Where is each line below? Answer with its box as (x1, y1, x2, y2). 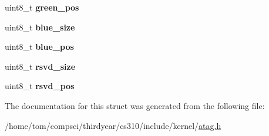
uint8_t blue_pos (5, 40, 74, 53)
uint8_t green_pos (5, 1, 79, 13)
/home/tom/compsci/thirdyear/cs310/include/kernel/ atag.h (5, 119, 221, 131)
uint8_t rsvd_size (5, 60, 76, 72)
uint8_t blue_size (5, 21, 75, 33)
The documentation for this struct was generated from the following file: (5, 99, 265, 111)
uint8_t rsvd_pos (5, 80, 75, 92)
